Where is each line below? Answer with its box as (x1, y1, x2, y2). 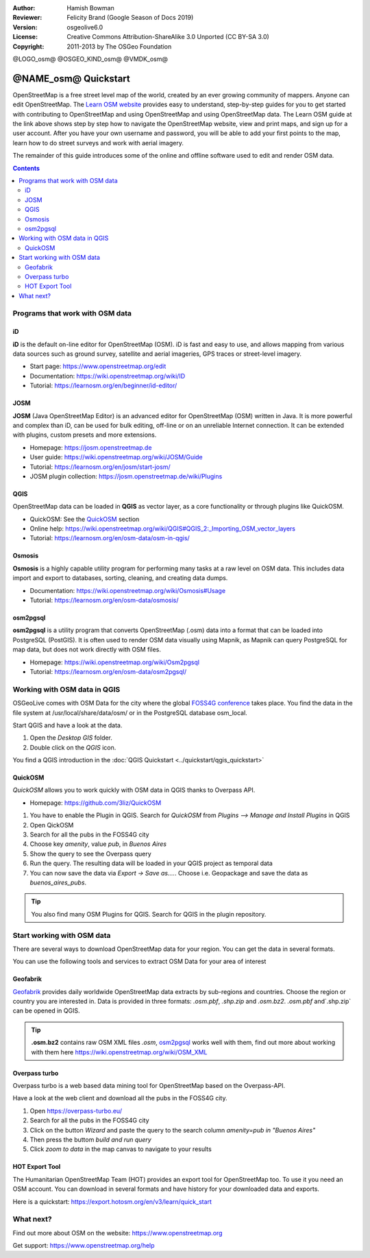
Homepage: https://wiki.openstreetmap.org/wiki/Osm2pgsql (29, 658, 200, 666)
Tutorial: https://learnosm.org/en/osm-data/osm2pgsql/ (29, 668, 187, 675)
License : (12, 33, 38, 41)
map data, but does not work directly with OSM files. (12, 645, 161, 654)
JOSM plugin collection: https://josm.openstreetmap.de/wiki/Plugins (29, 472, 223, 480)
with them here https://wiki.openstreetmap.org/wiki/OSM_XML (31, 1048, 208, 1056)
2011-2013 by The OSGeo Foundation (66, 42, 172, 51)
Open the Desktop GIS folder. (29, 734, 113, 742)
